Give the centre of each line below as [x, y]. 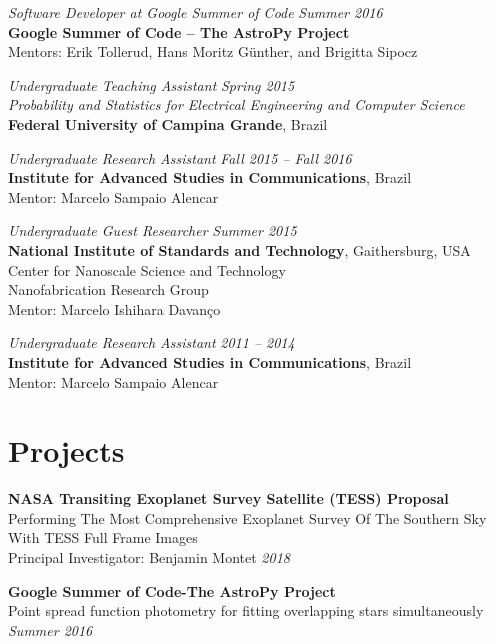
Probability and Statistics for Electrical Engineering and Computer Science [236, 104]
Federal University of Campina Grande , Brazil [168, 123]
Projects [66, 450]
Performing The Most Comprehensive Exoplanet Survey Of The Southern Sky [247, 517]
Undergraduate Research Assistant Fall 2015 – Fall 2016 [180, 157]
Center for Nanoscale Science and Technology [147, 269]
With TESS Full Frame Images [103, 537]
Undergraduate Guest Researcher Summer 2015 [152, 230]
